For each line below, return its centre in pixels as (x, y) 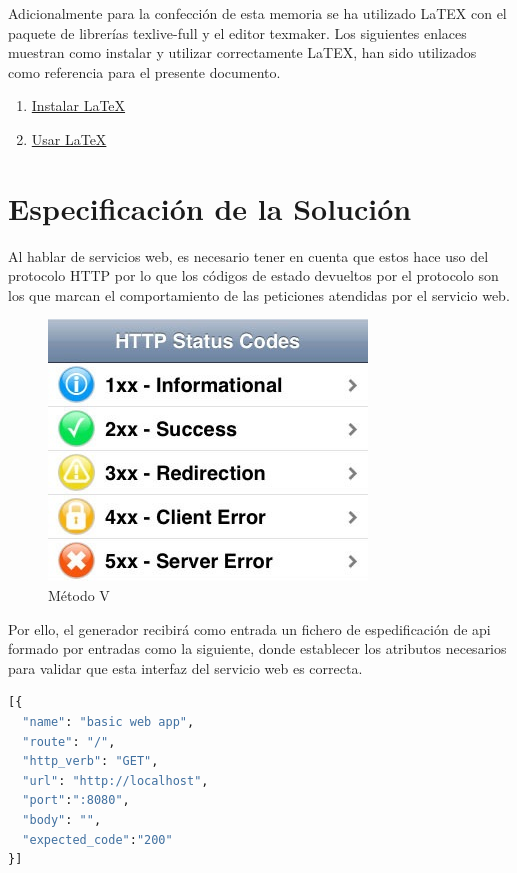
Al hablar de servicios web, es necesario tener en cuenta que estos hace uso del (248, 255)
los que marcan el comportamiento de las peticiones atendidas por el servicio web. (259, 294)
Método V (79, 595)
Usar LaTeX (69, 138)
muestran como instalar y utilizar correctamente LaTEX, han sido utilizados (242, 52)
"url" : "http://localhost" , (115, 780)
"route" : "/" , (69, 741)
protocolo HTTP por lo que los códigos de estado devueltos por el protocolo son (253, 275)
